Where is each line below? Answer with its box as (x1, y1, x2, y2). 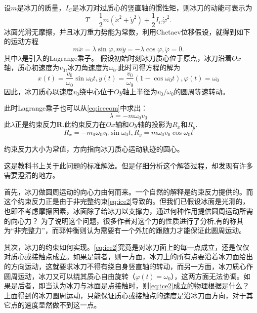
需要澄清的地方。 (4, 170, 59, 180)
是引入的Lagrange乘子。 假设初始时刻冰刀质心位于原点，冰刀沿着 (22, 52, 232, 63)
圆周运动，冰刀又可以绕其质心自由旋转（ (4, 271, 135, 281)
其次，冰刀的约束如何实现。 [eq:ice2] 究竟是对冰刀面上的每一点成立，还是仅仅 (4, 241, 250, 252)
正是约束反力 (15, 119, 57, 129)
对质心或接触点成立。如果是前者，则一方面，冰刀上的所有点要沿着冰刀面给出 (4, 251, 253, 262)
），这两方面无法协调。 (171, 271, 244, 281)
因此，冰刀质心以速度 (4, 86, 73, 96)
